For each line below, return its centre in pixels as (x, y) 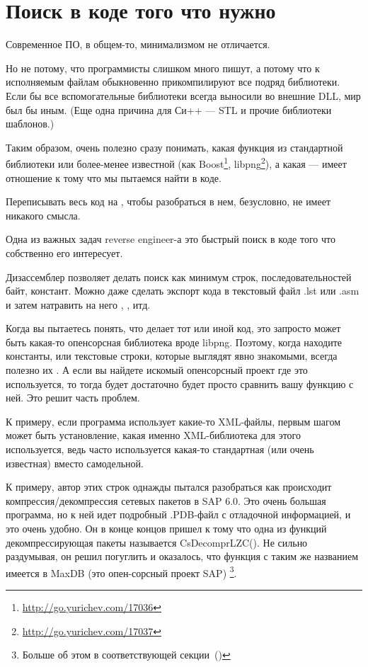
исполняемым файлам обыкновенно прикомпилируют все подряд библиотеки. (173, 82)
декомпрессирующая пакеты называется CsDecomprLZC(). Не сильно (157, 542)
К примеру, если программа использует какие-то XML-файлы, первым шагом (173, 421)
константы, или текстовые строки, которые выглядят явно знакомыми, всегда (172, 356)
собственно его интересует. (64, 252)
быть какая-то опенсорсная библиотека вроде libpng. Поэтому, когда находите (174, 342)
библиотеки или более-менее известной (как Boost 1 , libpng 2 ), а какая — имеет (176, 163)
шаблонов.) (30, 124)
